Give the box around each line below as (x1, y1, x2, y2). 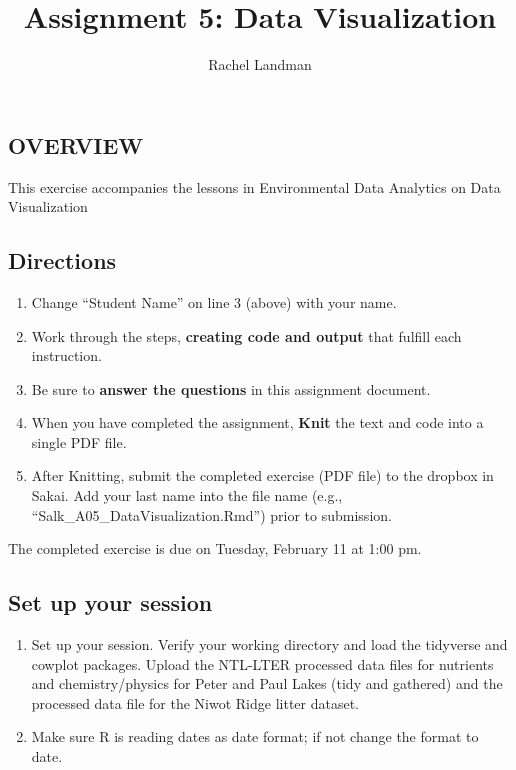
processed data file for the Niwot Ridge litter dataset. (31, 692, 359, 713)
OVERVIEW (8, 129, 144, 160)
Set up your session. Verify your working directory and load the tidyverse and (31, 634, 508, 655)
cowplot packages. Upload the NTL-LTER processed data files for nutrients (31, 653, 494, 674)
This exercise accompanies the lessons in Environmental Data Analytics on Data (8, 176, 501, 197)
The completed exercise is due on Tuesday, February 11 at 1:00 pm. (8, 538, 422, 559)
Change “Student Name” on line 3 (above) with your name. (31, 291, 397, 312)
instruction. (31, 345, 102, 366)
